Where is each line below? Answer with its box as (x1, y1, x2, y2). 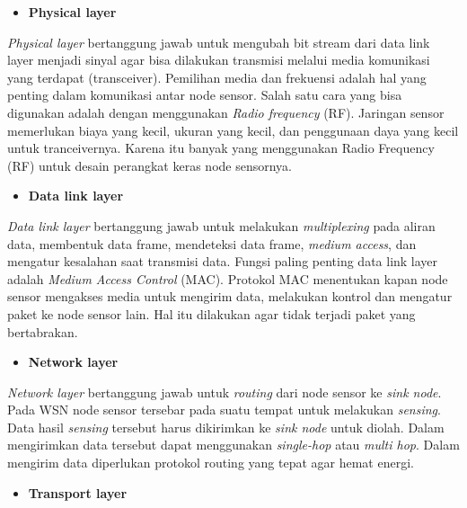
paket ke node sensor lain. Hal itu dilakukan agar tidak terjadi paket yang (7, 304, 416, 323)
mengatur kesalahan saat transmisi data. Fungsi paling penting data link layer (7, 252, 438, 271)
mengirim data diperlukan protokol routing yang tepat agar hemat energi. (7, 453, 414, 472)
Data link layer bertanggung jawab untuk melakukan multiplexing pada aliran (7, 216, 436, 235)
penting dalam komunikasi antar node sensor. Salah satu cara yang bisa (7, 85, 402, 104)
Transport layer (28, 483, 128, 502)
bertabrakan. (7, 322, 78, 341)
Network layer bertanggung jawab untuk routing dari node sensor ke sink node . (7, 382, 442, 401)
